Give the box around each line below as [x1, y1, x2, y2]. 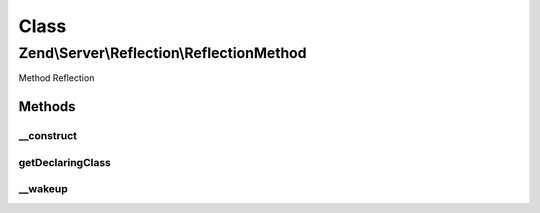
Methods [18, 98, 76, 115]
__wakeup [18, 182, 69, 196]
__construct [18, 129, 78, 143]
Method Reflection [18, 72, 95, 84]
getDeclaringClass [18, 155, 112, 169]
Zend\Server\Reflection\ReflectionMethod [18, 44, 307, 62]
